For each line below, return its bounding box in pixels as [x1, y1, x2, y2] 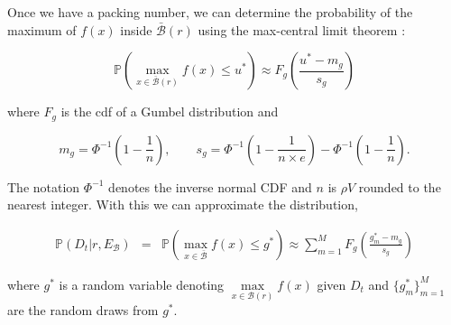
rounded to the [358, 177, 441, 196]
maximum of [7, 20, 77, 39]
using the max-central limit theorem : [198, 20, 406, 39]
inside [120, 20, 152, 39]
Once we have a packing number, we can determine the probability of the [7, 3, 413, 21]
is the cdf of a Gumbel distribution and [60, 102, 279, 121]
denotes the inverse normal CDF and [108, 177, 312, 196]
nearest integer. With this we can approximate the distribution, [7, 195, 358, 214]
